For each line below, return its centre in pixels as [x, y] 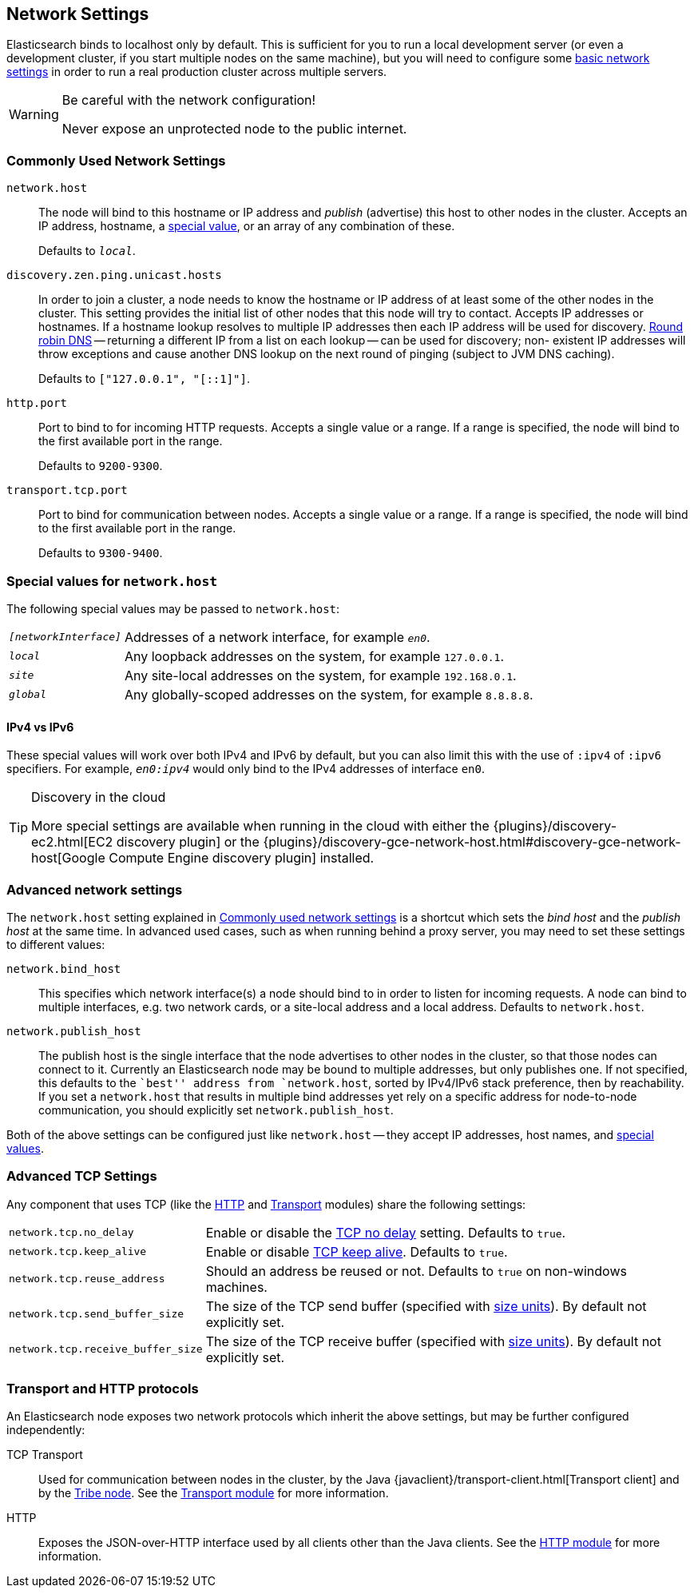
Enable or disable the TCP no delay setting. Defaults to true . [386, 1232]
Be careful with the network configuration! [189, 100]
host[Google [68, 858]
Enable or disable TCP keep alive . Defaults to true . [357, 1251]
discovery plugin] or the [188, 842]
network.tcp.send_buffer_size [97, 1314]
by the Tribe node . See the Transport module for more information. [214, 1493]
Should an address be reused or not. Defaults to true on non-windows [416, 1271]
